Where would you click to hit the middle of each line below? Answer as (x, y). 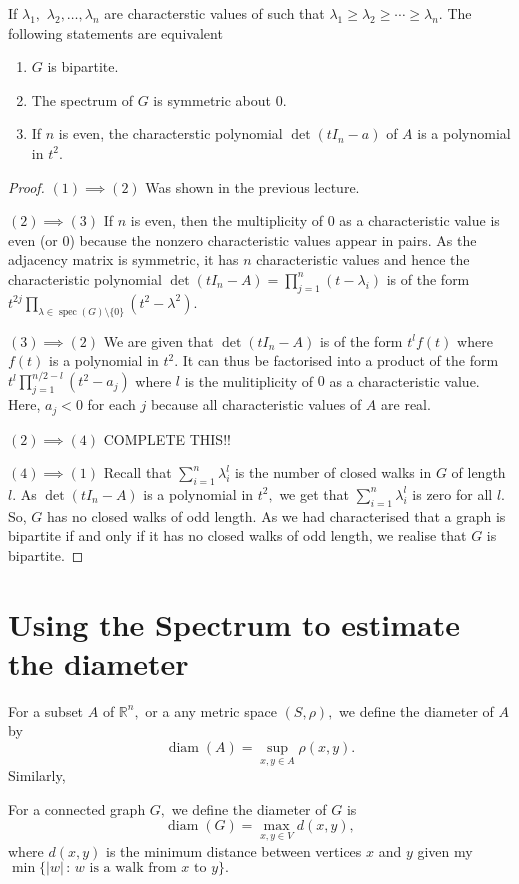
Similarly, (37, 775)
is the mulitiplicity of (249, 380)
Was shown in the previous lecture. (252, 186)
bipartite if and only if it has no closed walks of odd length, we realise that (237, 535)
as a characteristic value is (419, 220)
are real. (406, 404)
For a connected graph (77, 808)
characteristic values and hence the (363, 259)
